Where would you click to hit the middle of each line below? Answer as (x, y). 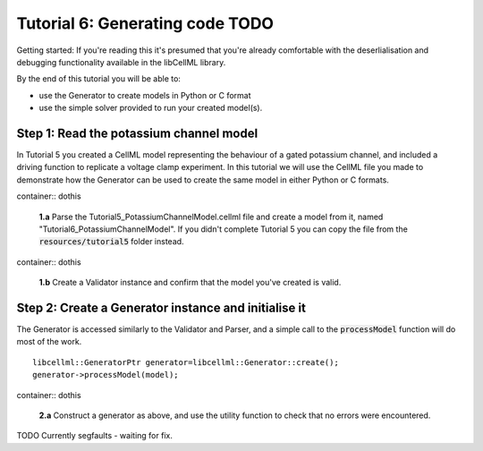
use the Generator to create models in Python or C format (145, 95)
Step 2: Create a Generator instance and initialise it (161, 307)
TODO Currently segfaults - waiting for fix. (95, 436)
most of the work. (49, 342)
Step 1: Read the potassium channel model (137, 133)
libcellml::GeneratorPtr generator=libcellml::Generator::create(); (186, 362)
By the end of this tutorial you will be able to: (98, 79)
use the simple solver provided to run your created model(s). (151, 108)
